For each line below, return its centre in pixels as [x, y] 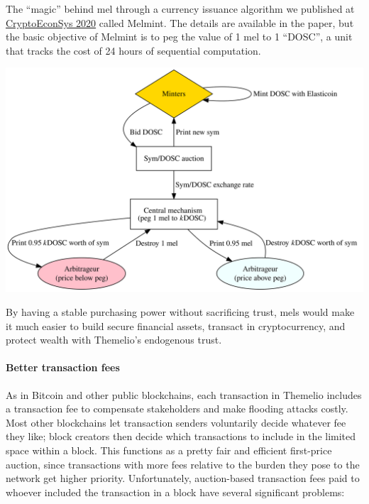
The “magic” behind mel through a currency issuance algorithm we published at [180, 9]
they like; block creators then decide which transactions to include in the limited [181, 436]
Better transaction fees [63, 367]
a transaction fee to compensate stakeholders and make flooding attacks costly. [177, 409]
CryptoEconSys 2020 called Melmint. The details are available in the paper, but [180, 22]
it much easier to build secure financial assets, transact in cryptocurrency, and [176, 325]
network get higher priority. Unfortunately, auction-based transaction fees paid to [183, 478]
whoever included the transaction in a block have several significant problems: [175, 492]
